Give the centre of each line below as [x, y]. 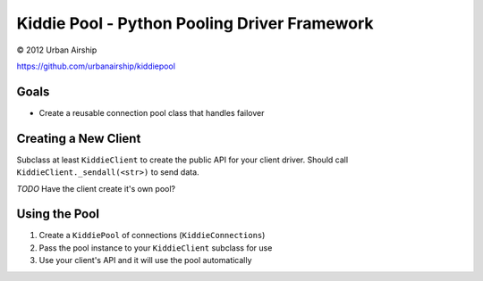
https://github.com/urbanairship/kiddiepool [96, 66]
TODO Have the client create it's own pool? [96, 188]
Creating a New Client [79, 138]
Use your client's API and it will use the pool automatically [145, 260]
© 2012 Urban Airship [57, 50]
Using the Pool [58, 214]
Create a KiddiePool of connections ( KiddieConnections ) [152, 236]
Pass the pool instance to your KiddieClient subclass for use [156, 248]
